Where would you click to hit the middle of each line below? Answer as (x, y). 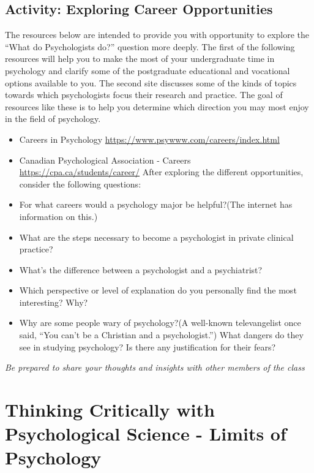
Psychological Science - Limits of (146, 433)
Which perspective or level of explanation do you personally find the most (158, 290)
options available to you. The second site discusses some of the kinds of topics (151, 82)
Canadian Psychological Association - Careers (105, 160)
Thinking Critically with (110, 410)
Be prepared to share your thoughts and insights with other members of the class (155, 367)
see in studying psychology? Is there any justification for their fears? (148, 346)
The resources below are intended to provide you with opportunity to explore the (157, 35)
